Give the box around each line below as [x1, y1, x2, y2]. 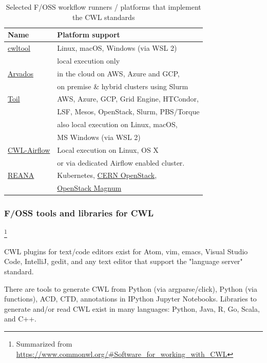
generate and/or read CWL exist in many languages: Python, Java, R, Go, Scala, [4, 303, 260, 314]
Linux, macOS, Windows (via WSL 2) [57, 43, 177, 53]
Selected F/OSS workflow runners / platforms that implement [6, 2, 201, 12]
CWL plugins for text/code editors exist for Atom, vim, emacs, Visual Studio [4, 246, 248, 256]
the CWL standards [72, 11, 135, 22]
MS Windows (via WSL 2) [57, 131, 141, 142]
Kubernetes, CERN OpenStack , [57, 170, 157, 180]
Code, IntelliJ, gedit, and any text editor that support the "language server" [4, 256, 243, 267]
